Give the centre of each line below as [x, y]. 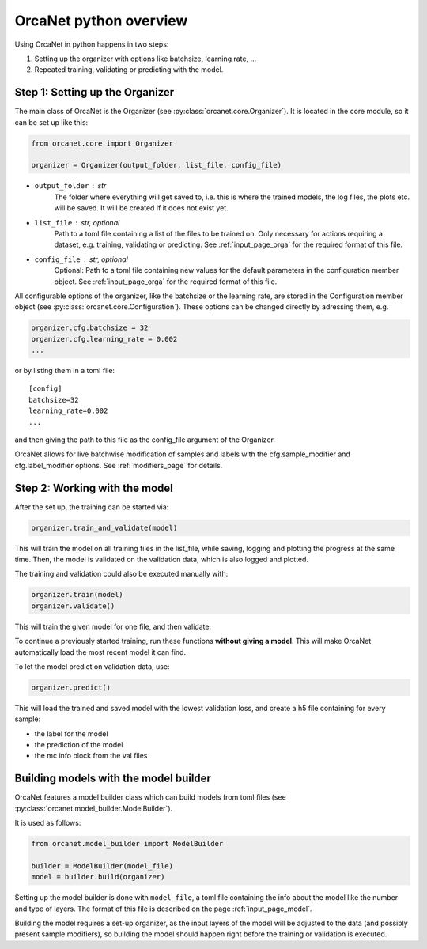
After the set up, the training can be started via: [92, 507]
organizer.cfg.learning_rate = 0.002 [104, 339]
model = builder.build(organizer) [98, 877]
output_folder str [70, 186]
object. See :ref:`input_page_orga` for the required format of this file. [166, 282]
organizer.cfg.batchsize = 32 [90, 328]
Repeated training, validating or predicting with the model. [129, 70]
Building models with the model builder [113, 779]
